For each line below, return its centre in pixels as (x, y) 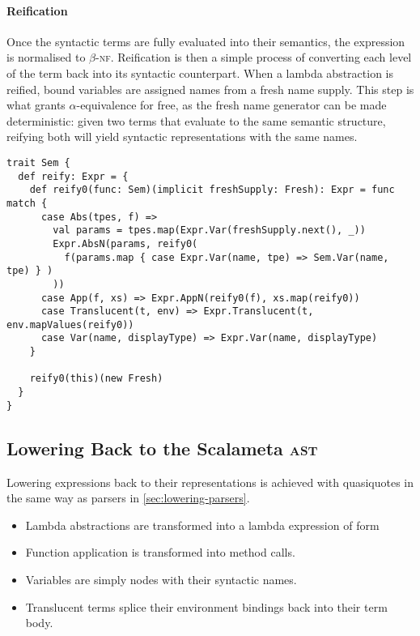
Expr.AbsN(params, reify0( (125, 243)
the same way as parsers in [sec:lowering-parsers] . (128, 498)
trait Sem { (38, 162)
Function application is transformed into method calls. (160, 552)
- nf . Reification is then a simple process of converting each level (254, 57)
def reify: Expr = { (73, 176)
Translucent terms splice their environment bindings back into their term (206, 606)
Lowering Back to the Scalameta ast (162, 448)
